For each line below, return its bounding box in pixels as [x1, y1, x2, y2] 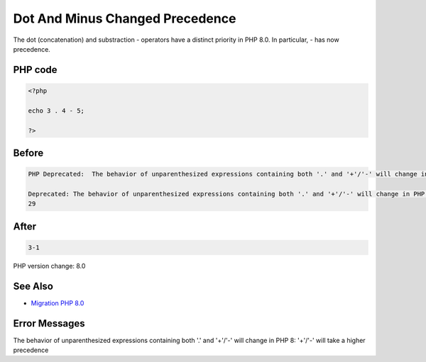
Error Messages [13, 317, 85, 329]
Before [13, 147, 44, 159]
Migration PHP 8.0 [31, 298, 84, 307]
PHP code [13, 64, 58, 76]
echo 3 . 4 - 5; [28, 106, 85, 115]
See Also [13, 280, 53, 292]
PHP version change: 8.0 [13, 261, 86, 270]
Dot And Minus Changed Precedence [13, 11, 236, 26]
